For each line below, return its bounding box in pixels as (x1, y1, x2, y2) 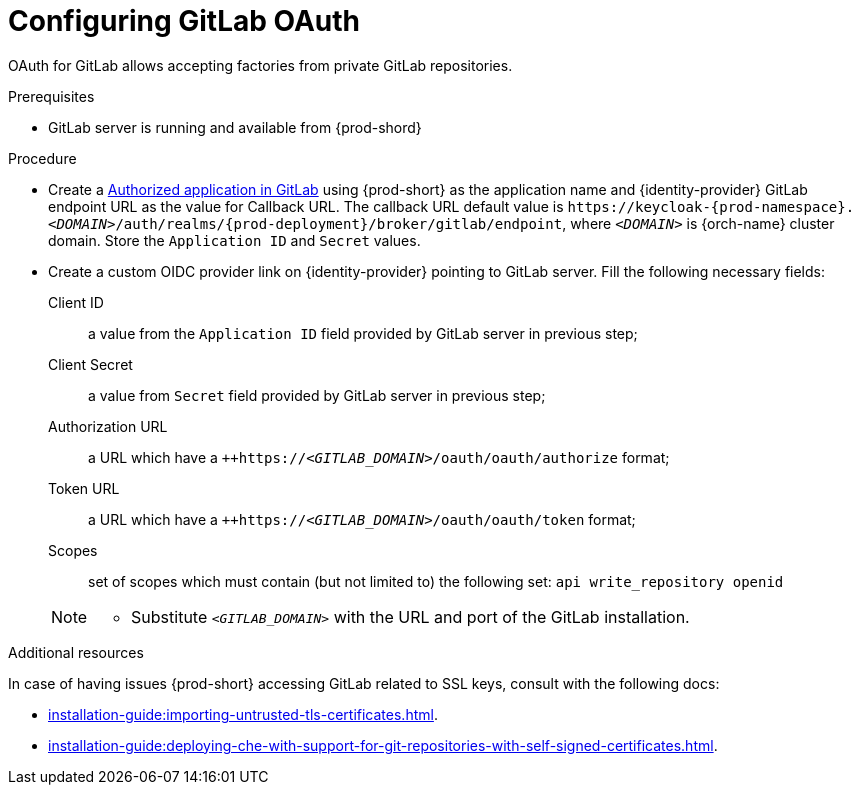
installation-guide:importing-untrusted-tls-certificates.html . (48, 705, 438, 723)
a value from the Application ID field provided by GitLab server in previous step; (88, 324, 638, 342)
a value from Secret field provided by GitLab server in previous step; (88, 386, 546, 404)
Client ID (48, 293, 104, 311)
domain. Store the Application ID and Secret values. (48, 231, 421, 249)
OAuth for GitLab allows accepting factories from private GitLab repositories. (8, 56, 513, 74)
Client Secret (48, 355, 133, 373)
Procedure (8, 149, 77, 167)
